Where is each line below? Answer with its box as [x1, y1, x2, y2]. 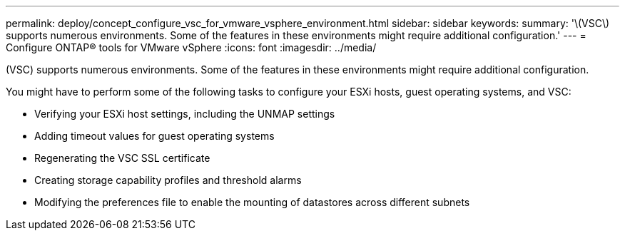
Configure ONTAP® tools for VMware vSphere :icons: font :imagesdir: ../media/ [6, 41, 377, 53]
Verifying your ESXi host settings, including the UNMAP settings [34, 108, 335, 120]
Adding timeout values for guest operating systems [34, 130, 275, 142]
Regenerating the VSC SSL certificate [34, 152, 210, 164]
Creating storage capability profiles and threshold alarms [34, 174, 302, 186]
